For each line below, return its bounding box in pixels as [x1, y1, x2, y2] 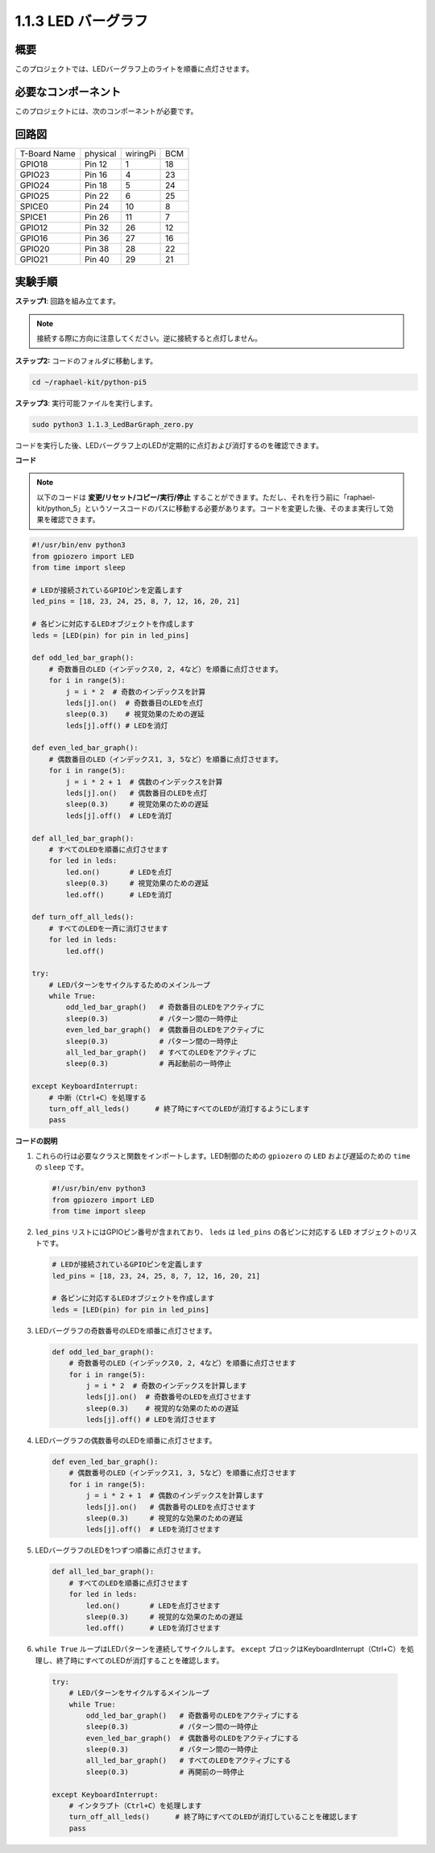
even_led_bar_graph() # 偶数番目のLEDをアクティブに [65, 1026, 265, 1034]
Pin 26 [85, 211, 110, 222]
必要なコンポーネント [14, 85, 121, 98]
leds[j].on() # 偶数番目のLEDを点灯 [65, 789, 208, 798]
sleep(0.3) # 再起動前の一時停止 [65, 1059, 232, 1068]
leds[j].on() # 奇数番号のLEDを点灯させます [85, 1392, 252, 1402]
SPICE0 [19, 201, 48, 212]
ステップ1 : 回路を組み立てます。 [14, 296, 120, 306]
